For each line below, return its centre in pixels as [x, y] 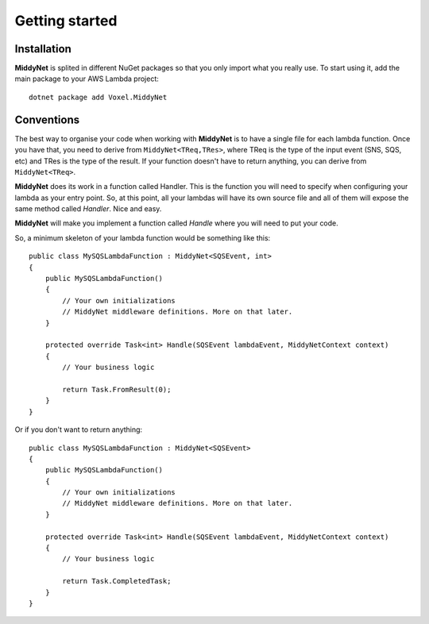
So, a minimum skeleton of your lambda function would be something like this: [143, 237]
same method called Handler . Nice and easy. [88, 209]
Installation [43, 49]
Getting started [66, 21]
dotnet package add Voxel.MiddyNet [98, 97]
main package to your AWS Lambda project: [87, 79]
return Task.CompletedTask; [117, 581]
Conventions [47, 119]
